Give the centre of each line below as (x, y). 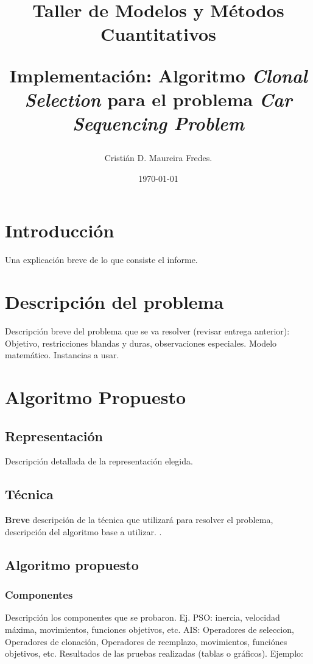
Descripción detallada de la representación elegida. (99, 461)
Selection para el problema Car (158, 99)
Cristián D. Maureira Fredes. (158, 158)
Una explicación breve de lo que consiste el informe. (101, 260)
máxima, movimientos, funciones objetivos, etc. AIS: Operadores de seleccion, (149, 629)
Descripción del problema (114, 302)
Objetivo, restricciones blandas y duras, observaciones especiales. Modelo (141, 343)
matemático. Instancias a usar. (62, 355)
